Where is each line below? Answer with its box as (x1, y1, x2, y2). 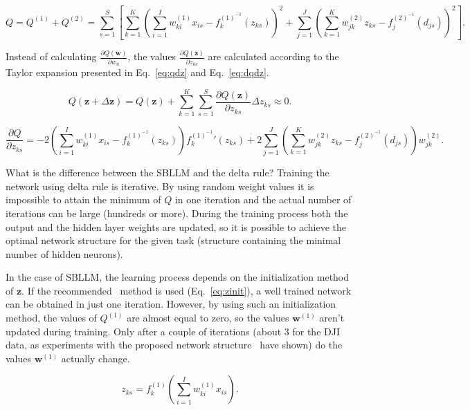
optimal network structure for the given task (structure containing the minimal (6, 233, 341, 248)
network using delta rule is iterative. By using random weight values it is (6, 178, 314, 193)
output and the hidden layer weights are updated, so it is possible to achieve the (6, 219, 347, 234)
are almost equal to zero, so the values (127, 310, 289, 325)
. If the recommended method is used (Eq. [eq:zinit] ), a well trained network (21, 283, 352, 297)
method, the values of (6, 310, 97, 325)
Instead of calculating (6, 49, 97, 64)
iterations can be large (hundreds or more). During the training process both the (6, 205, 348, 220)
